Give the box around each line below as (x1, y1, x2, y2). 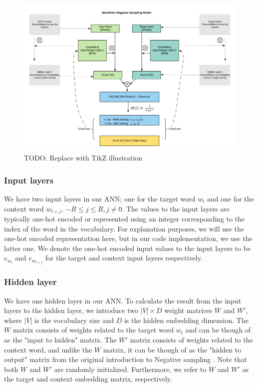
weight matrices (164, 305, 213, 315)
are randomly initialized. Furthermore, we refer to (54, 363, 207, 374)
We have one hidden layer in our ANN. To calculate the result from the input (4, 295, 242, 305)
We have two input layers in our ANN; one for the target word (4, 193, 196, 203)
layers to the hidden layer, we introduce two (4, 305, 138, 315)
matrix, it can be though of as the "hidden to (103, 344, 242, 354)
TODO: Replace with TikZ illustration (24, 152, 142, 163)
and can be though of (185, 324, 251, 335)
